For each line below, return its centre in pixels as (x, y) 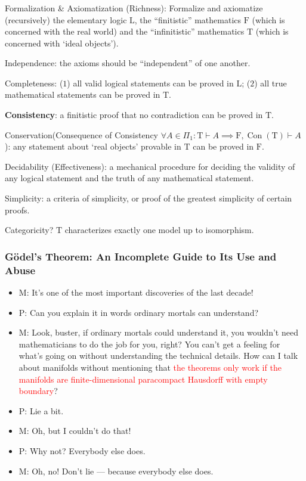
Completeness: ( (34, 83)
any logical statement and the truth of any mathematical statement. (129, 178)
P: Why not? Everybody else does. (82, 450)
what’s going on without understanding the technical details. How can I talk (158, 356)
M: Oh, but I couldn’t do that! (75, 431)
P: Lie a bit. (41, 410)
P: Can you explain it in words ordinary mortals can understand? (139, 312)
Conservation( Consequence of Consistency (82, 134)
